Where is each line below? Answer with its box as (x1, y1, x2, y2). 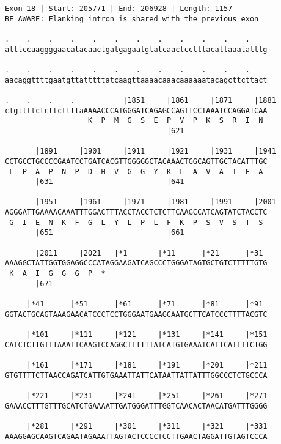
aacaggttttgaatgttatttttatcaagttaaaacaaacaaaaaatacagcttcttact (5, 75, 268, 84)
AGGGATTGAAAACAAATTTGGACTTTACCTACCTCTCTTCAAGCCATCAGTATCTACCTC (5, 208, 268, 217)
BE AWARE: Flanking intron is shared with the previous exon (5, 14, 259, 23)
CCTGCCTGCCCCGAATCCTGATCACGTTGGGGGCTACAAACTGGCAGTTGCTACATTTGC (5, 157, 268, 166)
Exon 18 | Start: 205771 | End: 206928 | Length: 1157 (5, 4, 233, 13)
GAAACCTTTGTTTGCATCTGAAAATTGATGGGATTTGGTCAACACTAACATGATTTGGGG (5, 401, 268, 410)
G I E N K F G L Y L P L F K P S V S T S (9, 218, 263, 227)
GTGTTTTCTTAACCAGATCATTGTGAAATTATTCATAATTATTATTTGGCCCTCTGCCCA (5, 371, 268, 380)
